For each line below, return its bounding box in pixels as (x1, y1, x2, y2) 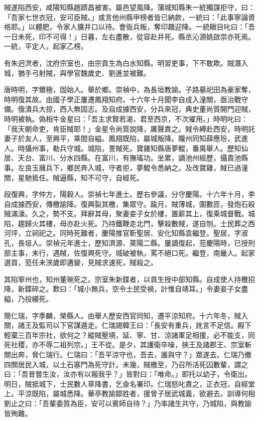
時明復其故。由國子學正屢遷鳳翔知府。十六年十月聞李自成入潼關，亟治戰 (4, 94, 241, 104)
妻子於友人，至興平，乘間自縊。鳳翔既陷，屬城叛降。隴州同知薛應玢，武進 (4, 133, 248, 143)
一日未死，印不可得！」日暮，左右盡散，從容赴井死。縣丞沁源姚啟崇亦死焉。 (4, 31, 255, 41)
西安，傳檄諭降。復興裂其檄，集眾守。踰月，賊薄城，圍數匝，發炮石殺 (24, 198, 255, 209)
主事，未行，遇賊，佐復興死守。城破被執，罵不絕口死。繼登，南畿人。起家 (10, 247, 255, 258)
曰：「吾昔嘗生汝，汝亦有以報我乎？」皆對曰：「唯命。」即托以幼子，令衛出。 (4, 369, 252, 379)
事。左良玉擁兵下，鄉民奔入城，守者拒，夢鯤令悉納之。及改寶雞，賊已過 (4, 162, 241, 172)
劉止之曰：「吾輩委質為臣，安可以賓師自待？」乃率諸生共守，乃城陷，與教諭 (4, 398, 252, 408)
